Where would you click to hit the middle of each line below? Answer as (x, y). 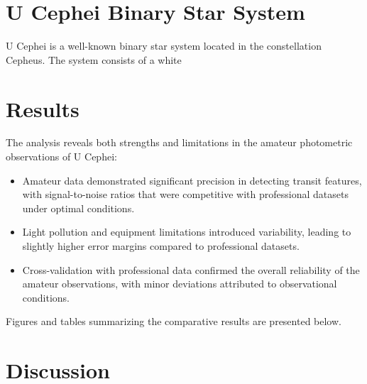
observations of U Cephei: (61, 157)
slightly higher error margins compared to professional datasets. (161, 246)
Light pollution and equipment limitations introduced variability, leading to (187, 232)
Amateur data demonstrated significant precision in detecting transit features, (192, 180)
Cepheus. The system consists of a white (94, 59)
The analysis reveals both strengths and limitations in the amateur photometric (179, 142)
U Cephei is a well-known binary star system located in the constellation (164, 46)
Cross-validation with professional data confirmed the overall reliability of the (191, 269)
